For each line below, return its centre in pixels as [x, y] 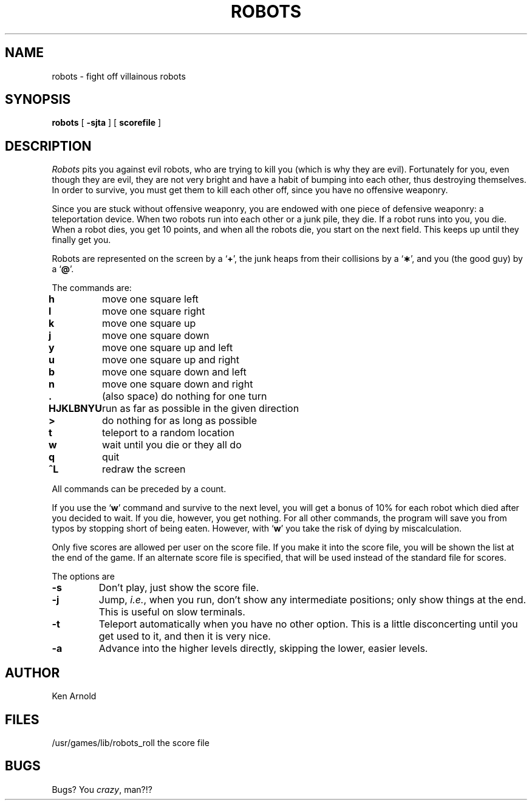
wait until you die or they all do [172, 445]
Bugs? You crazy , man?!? [102, 789]
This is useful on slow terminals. [172, 612]
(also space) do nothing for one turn [184, 396]
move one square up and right [170, 360]
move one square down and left [174, 372]
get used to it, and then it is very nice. [185, 636]
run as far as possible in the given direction [200, 409]
